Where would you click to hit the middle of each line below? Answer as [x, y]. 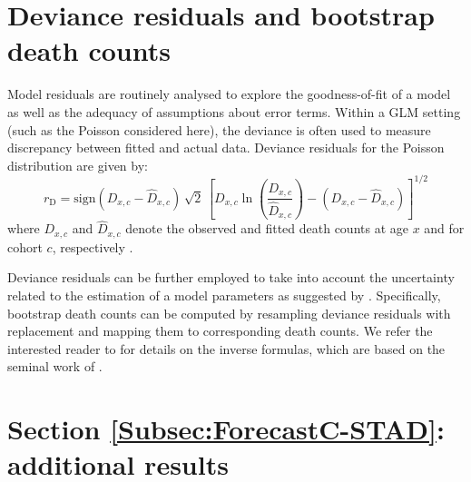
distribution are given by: [78, 165]
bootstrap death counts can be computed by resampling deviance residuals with [229, 313]
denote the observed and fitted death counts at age [267, 228]
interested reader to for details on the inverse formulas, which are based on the [226, 348]
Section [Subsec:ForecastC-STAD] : [226, 429]
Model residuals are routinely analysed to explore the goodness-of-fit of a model [229, 94]
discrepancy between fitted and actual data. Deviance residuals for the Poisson [226, 148]
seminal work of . [55, 366]
